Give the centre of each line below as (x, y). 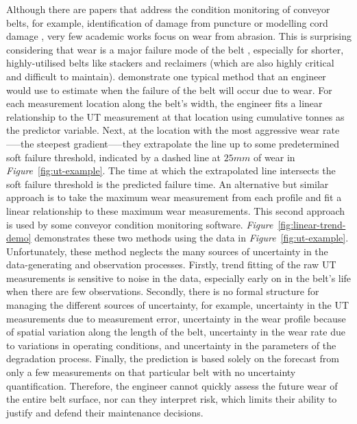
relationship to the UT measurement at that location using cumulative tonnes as (175, 116)
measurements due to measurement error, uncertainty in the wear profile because (176, 318)
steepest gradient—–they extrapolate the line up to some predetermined (188, 143)
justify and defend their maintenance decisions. (105, 412)
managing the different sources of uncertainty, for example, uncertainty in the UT (178, 305)
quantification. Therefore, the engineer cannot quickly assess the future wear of (172, 385)
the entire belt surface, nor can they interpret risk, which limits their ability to (172, 399)
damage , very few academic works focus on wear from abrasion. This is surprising (179, 36)
